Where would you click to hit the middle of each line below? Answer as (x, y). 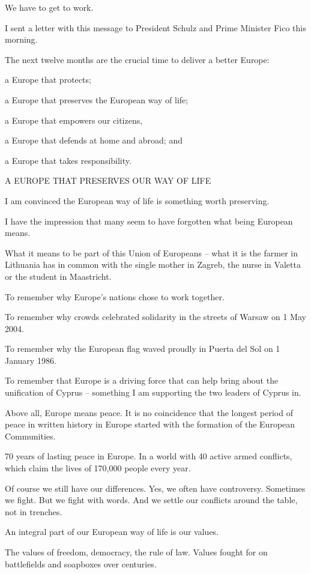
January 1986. (31, 360)
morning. (21, 39)
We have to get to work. (49, 7)
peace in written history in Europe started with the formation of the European (150, 424)
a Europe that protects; (48, 80)
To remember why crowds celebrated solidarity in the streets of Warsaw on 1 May (155, 317)
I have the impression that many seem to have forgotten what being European (149, 221)
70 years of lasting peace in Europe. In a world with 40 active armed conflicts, (149, 456)
